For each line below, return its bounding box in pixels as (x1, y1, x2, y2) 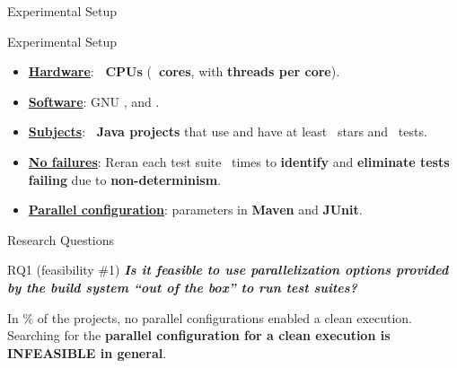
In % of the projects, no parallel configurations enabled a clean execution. (7, 308, 413, 327)
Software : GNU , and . (28, 92, 160, 110)
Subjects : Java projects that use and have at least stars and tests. (28, 122, 427, 141)
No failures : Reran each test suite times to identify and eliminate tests (28, 152, 450, 171)
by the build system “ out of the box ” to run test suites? (7, 277, 357, 296)
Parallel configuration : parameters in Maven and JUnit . (28, 200, 363, 219)
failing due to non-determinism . (28, 170, 222, 188)
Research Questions (7, 230, 115, 249)
